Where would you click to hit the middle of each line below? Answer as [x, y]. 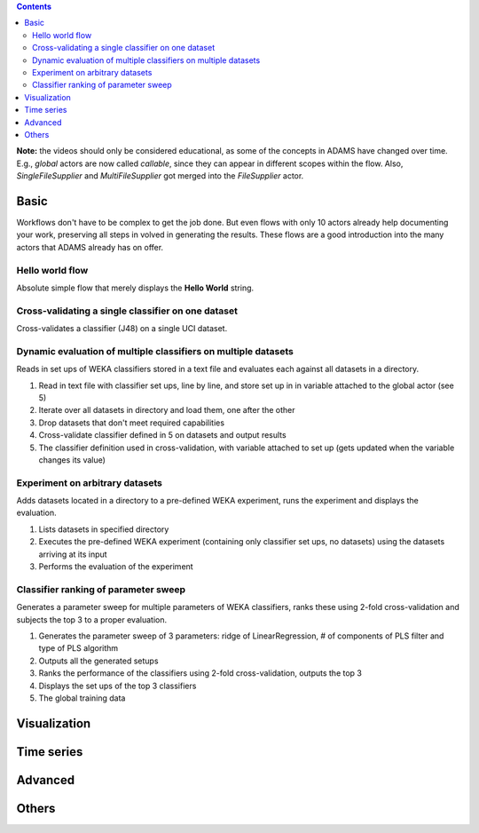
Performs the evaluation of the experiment [116, 567]
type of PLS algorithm [79, 648]
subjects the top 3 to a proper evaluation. [92, 619]
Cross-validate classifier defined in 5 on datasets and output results [163, 435]
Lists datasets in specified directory [104, 529]
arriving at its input [73, 554]
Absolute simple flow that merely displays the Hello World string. [135, 288]
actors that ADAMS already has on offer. [90, 247]
